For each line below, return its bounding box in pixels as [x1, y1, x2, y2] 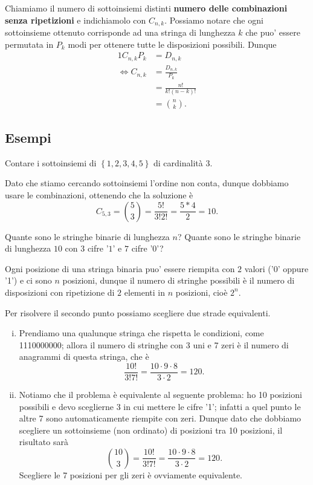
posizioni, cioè [175, 285, 228, 298]
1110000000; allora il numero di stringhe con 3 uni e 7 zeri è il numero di [19, 338, 289, 351]
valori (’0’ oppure [244, 262, 309, 275]
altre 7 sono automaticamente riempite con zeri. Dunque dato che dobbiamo [19, 412, 302, 425]
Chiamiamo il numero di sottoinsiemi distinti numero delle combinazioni [5, 2, 288, 14]
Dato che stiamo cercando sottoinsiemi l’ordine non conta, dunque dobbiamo [5, 177, 289, 189]
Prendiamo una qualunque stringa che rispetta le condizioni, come [19, 327, 264, 339]
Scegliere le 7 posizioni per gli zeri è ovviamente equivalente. [19, 468, 243, 481]
